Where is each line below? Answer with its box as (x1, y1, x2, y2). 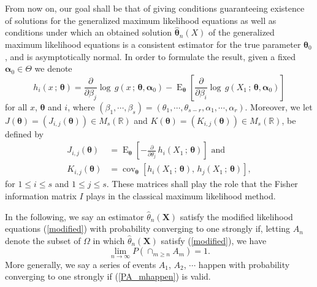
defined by (5, 127, 44, 140)
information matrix (5, 189, 77, 202)
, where (67, 100, 95, 113)
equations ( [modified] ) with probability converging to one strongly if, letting (5, 222, 291, 235)
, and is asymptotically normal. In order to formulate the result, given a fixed (5, 50, 296, 63)
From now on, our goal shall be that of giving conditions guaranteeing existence (5, 2, 305, 14)
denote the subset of (5, 234, 81, 247)
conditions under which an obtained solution (5, 26, 172, 39)
